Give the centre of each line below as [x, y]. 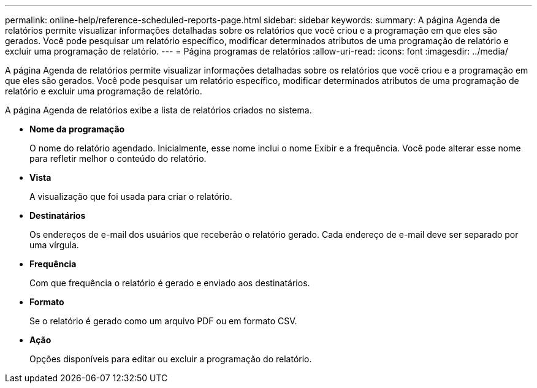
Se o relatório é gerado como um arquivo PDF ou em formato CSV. [163, 321]
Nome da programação [77, 129]
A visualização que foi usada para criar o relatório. [131, 196]
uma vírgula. [54, 245]
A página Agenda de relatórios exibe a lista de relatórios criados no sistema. [158, 110]
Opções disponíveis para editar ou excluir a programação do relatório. [171, 359]
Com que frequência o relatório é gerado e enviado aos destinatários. [170, 283]
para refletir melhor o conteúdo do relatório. [118, 158]
